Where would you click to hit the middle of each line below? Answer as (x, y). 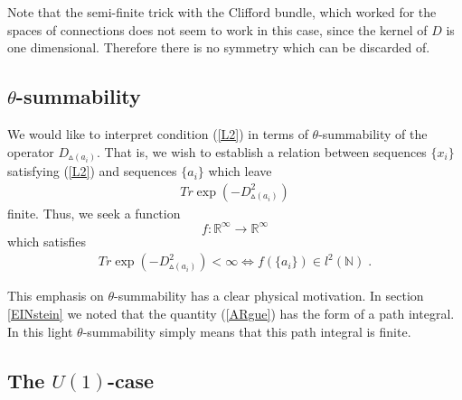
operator (31, 151)
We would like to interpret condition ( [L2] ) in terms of (158, 133)
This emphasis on (56, 296)
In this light (40, 331)
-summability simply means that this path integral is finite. (247, 331)
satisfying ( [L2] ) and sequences (92, 171)
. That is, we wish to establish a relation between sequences (262, 151)
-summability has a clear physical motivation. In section (269, 296)
